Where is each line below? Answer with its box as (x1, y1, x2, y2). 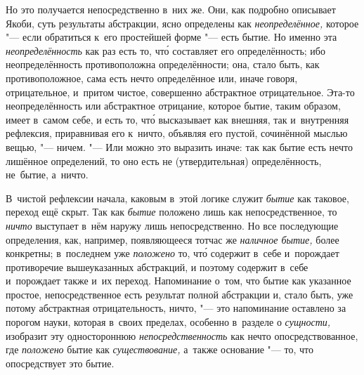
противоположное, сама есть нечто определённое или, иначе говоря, (6, 70, 298, 85)
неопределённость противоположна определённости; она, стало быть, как (6, 57, 320, 72)
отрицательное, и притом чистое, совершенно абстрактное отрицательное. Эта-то (6, 84, 355, 99)
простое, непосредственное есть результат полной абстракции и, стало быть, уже (6, 287, 353, 301)
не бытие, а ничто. (6, 167, 89, 182)
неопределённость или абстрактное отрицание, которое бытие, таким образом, (6, 98, 341, 113)
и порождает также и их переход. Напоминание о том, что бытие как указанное (6, 273, 351, 288)
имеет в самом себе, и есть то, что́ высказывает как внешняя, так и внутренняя (6, 112, 349, 126)
